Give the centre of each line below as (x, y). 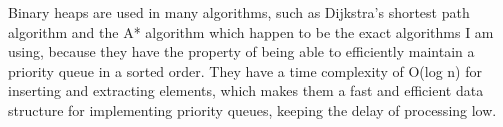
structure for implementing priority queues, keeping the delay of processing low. (252, 109)
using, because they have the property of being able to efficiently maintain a (241, 51)
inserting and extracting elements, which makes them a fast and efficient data (246, 90)
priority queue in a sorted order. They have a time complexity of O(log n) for (245, 70)
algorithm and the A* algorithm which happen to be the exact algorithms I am (251, 31)
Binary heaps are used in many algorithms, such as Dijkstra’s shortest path (239, 12)
